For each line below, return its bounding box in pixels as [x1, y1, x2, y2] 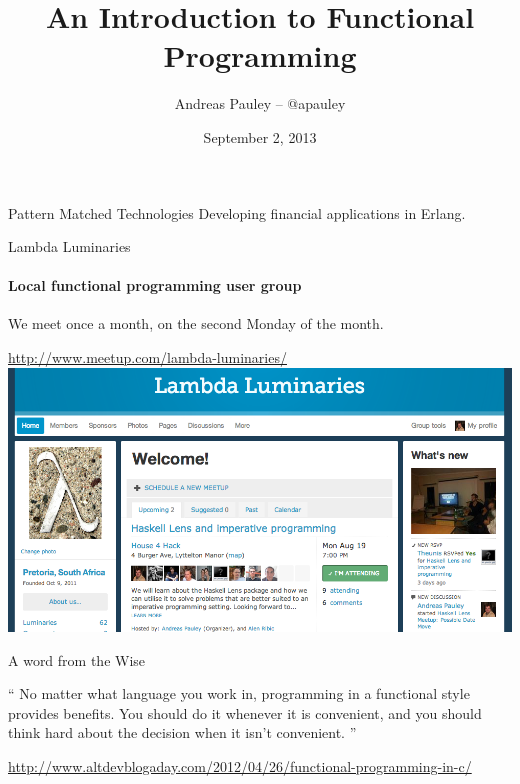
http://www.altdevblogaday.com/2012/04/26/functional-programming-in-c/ [8, 755, 472, 776]
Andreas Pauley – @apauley [174, 93, 346, 114]
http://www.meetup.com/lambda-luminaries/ [8, 347, 287, 368]
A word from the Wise [8, 649, 146, 670]
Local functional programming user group [8, 275, 302, 296]
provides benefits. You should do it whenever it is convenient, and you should [8, 702, 482, 723]
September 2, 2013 [203, 126, 317, 147]
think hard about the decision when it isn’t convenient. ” [8, 722, 357, 743]
